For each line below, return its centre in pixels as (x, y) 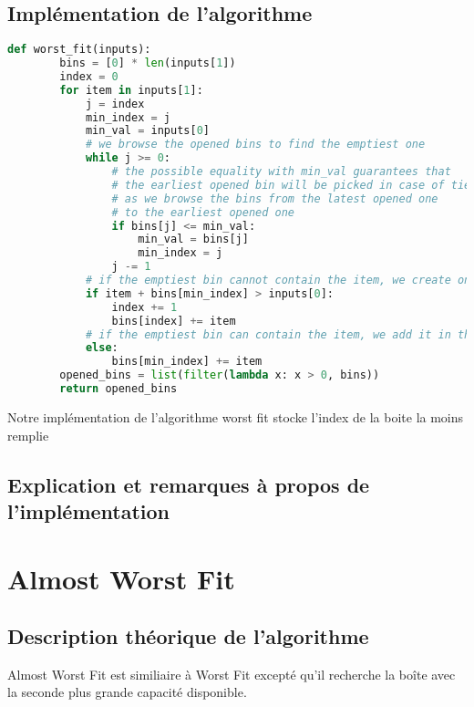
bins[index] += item (174, 321)
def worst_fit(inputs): (79, 50)
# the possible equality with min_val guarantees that (281, 172)
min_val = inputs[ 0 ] (147, 131)
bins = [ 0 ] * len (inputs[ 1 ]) (148, 63)
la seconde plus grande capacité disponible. (127, 692)
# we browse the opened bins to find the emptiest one (255, 145)
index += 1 (144, 307)
